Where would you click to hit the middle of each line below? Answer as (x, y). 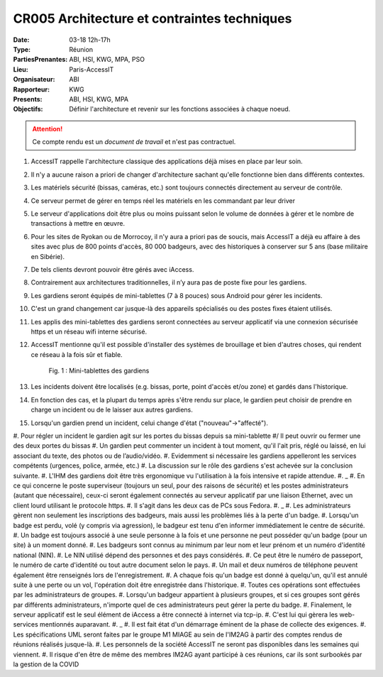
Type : (22, 49)
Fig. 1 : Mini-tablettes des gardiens (99, 371)
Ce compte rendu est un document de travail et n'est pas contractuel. (134, 142)
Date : (21, 40)
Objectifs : (28, 109)
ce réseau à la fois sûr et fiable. (77, 354)
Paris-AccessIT (91, 69)
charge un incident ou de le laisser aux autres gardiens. (112, 410)
